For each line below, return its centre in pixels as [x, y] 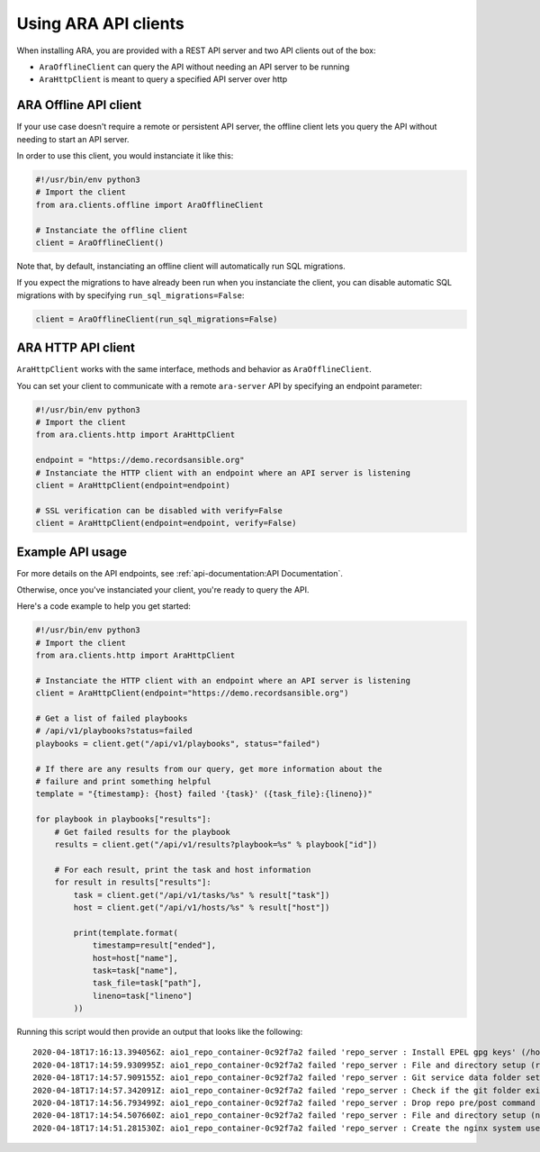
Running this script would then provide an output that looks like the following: [160, 1032]
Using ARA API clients [100, 23]
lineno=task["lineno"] [142, 996]
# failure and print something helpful [123, 782]
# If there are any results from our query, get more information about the [209, 769]
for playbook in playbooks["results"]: [123, 819]
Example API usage [72, 552]
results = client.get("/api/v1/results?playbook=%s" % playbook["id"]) [216, 844]
